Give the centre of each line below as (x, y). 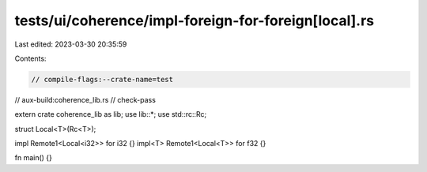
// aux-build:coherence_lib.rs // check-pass (85, 99)
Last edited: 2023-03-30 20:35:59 (71, 44)
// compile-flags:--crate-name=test (102, 79)
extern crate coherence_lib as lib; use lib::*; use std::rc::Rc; (111, 114)
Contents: (30, 58)
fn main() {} (34, 158)
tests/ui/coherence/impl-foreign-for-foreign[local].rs (195, 21)
